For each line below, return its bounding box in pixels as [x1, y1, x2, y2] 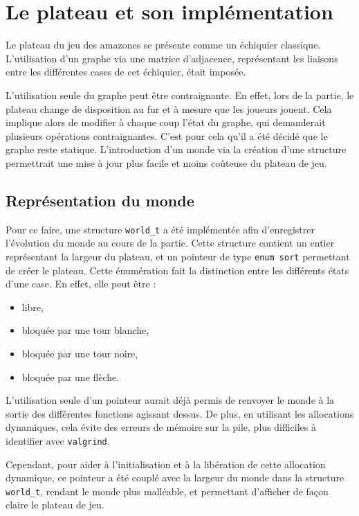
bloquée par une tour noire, [21, 346, 138, 360]
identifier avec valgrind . [6, 433, 110, 447]
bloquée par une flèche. [21, 369, 120, 384]
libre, [21, 299, 44, 314]
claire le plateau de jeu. [6, 497, 104, 512]
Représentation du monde [6, 189, 194, 211]
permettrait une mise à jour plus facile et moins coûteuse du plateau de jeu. [6, 155, 327, 170]
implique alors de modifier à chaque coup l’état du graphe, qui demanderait [6, 115, 326, 130]
